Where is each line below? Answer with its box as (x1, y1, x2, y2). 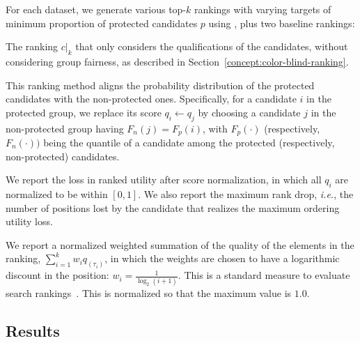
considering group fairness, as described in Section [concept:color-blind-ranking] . (6, 54, 349, 68)
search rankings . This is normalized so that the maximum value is (6, 285, 292, 300)
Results (6, 319, 60, 341)
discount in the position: (6, 268, 109, 282)
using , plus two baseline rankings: (208, 15, 355, 30)
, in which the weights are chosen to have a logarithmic (104, 251, 340, 266)
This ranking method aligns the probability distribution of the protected (6, 77, 315, 92)
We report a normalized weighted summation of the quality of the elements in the (6, 237, 354, 252)
